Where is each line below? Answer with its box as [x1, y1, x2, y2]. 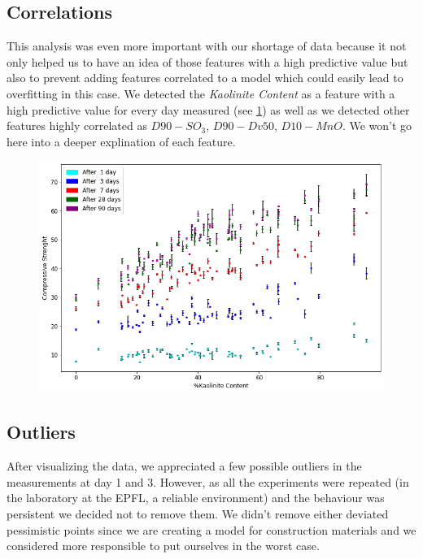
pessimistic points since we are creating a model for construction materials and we [7, 521, 416, 538]
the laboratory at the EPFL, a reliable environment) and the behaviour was [7, 489, 385, 506]
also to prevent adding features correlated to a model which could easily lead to [7, 69, 403, 86]
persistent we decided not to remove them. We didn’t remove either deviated [7, 505, 389, 522]
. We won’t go [342, 117, 412, 134]
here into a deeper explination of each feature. [7, 132, 236, 149]
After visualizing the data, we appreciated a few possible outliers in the [7, 457, 362, 474]
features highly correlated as [7, 117, 147, 134]
